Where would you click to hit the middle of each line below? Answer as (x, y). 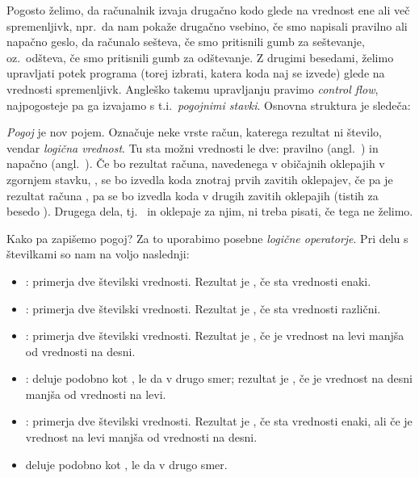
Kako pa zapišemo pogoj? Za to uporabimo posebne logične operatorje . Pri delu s (207, 238)
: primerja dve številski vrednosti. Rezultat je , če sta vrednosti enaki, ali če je (219, 421)
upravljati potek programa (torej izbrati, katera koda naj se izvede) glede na (196, 73)
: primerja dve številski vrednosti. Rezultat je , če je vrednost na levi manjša (215, 335)
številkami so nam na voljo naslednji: (98, 254)
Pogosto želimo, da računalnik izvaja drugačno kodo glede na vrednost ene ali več (208, 10)
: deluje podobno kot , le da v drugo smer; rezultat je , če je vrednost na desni (219, 378)
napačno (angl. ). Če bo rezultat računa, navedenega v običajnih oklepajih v (196, 164)
